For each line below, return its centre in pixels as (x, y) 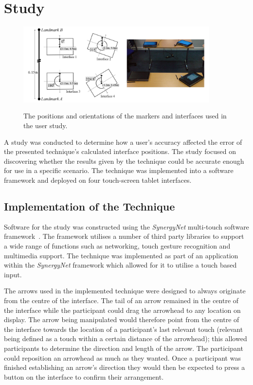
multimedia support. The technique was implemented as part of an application (121, 255)
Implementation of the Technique (90, 206)
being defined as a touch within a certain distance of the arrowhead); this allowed (126, 338)
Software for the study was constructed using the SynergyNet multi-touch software (126, 226)
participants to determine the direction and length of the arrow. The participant (124, 348)
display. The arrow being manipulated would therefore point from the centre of (122, 319)
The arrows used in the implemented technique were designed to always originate (125, 291)
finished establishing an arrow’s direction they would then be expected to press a (125, 367)
